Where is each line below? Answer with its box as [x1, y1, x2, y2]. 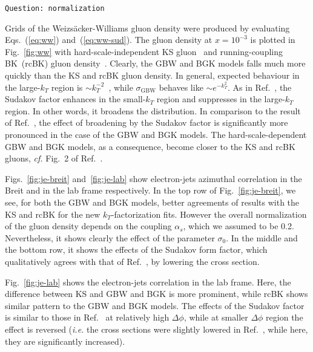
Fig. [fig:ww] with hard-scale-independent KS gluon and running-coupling [5, 45, 283, 57]
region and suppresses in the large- [156, 93, 285, 105]
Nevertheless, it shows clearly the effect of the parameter [5, 231, 215, 244]
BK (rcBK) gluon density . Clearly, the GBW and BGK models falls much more [5, 57, 306, 70]
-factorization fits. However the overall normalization [111, 207, 307, 220]
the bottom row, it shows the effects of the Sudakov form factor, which [5, 243, 268, 256]
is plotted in [250, 33, 295, 46]
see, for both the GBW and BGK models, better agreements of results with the [5, 195, 300, 208]
